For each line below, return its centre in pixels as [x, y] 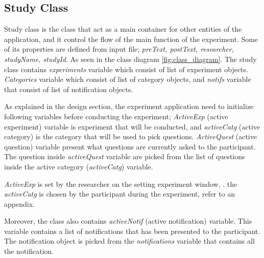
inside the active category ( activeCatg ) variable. [79, 166]
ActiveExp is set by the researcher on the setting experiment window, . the [121, 184]
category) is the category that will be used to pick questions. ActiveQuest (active [130, 136]
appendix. [19, 203]
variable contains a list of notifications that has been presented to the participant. [132, 231]
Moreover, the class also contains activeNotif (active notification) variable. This [128, 221]
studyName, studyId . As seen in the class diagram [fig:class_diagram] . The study [130, 59]
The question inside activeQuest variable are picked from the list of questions [125, 156]
